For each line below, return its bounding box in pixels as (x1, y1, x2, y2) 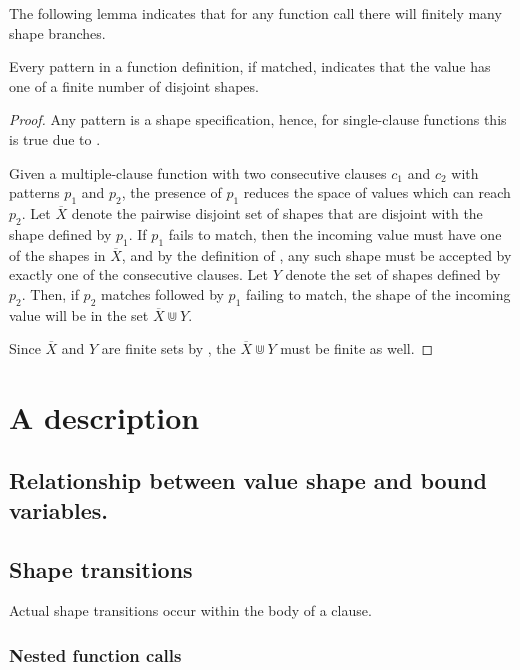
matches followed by (100, 283, 224, 304)
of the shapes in (9, 244, 106, 265)
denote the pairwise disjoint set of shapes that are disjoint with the (71, 202, 483, 223)
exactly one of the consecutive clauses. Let (9, 264, 268, 285)
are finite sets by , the (101, 338, 236, 359)
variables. (9, 494, 108, 525)
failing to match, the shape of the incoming (245, 283, 511, 304)
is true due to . (9, 128, 101, 149)
